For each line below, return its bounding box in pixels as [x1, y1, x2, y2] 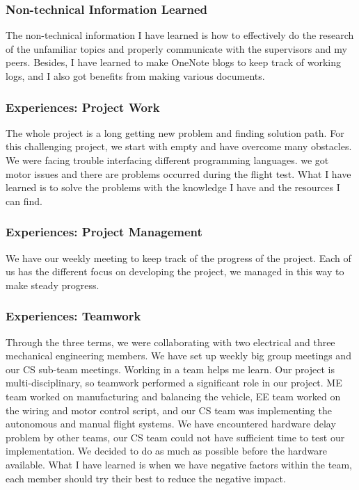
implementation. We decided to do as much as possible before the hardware [6, 443, 328, 458]
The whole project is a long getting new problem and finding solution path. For [6, 125, 344, 140]
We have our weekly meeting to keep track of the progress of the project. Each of [6, 250, 351, 265]
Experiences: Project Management [6, 223, 202, 240]
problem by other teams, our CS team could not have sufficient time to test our [6, 430, 345, 444]
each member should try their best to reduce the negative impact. [6, 471, 286, 485]
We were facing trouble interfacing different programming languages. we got [6, 153, 329, 167]
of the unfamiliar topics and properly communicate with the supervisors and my [6, 41, 347, 56]
